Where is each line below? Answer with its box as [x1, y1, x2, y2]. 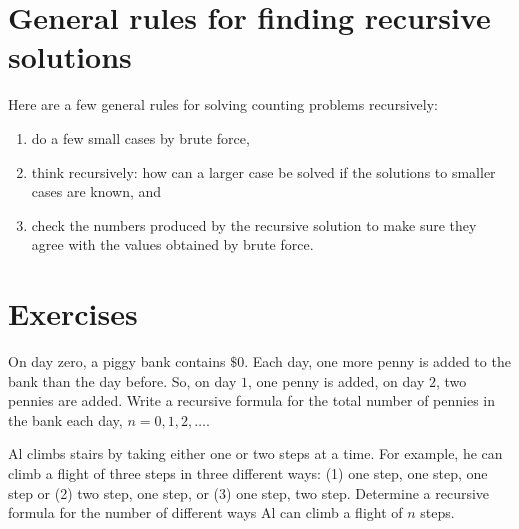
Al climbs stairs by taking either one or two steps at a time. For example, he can [8, 443, 503, 464]
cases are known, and [31, 181, 162, 202]
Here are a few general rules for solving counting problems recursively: [8, 94, 438, 115]
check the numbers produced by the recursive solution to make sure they [31, 214, 477, 235]
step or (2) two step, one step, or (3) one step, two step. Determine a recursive [8, 482, 490, 503]
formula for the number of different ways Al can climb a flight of [8, 502, 403, 523]
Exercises [8, 293, 138, 334]
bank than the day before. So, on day [8, 370, 237, 391]
